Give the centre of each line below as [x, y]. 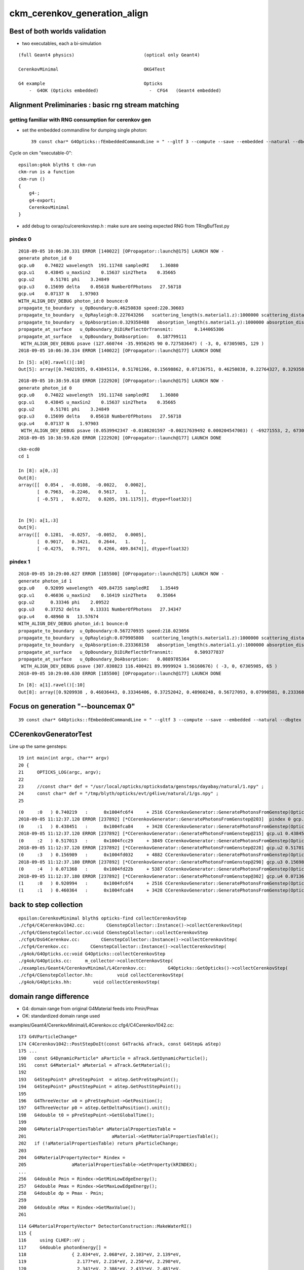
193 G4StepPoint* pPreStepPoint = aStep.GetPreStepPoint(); [99, 1079]
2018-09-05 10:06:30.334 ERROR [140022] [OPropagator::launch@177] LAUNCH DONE [120, 351]
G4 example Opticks [91, 84]
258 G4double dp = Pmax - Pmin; [61, 1193]
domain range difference [49, 996]
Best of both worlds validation [58, 31]
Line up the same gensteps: [39, 746]
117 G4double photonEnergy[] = [63, 1247]
